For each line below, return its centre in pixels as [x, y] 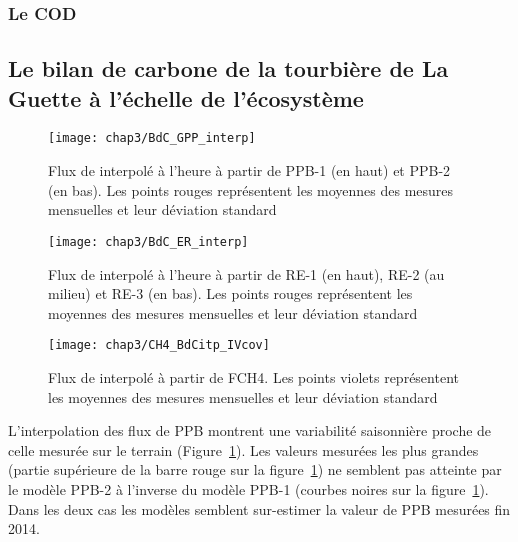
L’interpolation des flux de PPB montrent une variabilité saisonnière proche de [250, 430]
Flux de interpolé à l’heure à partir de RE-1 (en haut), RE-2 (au [246, 273]
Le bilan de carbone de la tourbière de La [228, 68]
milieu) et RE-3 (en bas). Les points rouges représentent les [230, 293]
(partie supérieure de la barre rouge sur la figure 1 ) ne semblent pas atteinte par [255, 469]
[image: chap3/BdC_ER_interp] [148, 241]
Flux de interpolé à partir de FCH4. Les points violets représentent [253, 376]
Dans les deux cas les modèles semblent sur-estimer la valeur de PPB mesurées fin [259, 508]
